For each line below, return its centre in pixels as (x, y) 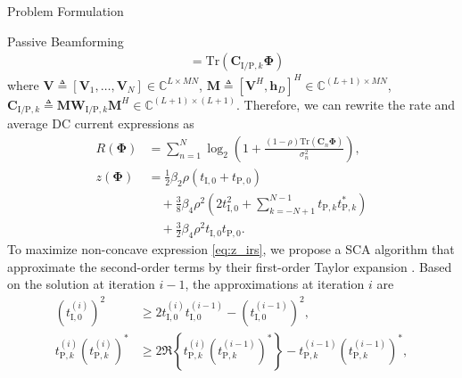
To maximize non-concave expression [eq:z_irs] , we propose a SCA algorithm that (231, 249)
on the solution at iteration (81, 284)
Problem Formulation (66, 11)
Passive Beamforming (66, 41)
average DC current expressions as (101, 123)
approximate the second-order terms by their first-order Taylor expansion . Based (230, 266)
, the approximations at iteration (275, 284)
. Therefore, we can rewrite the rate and (346, 104)
